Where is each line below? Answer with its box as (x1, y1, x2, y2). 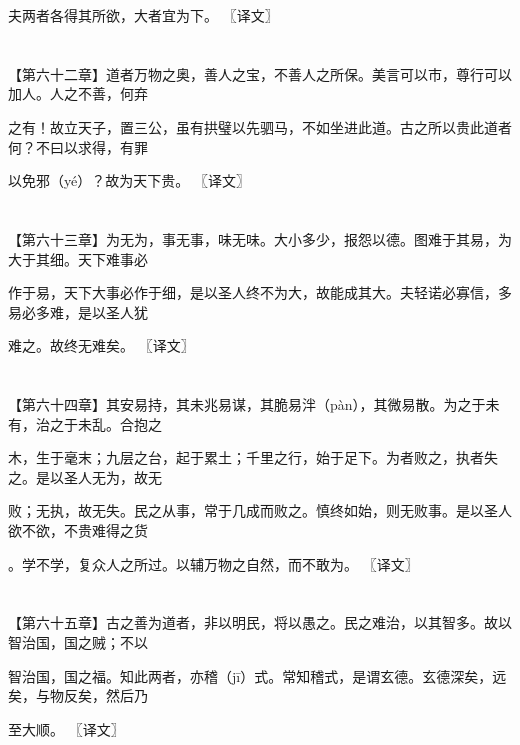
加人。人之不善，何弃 (8, 83, 148, 104)
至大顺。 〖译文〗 (8, 718, 125, 739)
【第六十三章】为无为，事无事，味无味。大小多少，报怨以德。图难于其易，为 (8, 228, 512, 249)
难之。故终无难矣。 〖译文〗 (8, 335, 195, 356)
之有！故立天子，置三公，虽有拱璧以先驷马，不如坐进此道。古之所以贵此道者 (8, 116, 512, 137)
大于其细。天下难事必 (8, 248, 148, 269)
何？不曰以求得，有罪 (8, 136, 148, 157)
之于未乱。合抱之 (49, 413, 162, 434)
